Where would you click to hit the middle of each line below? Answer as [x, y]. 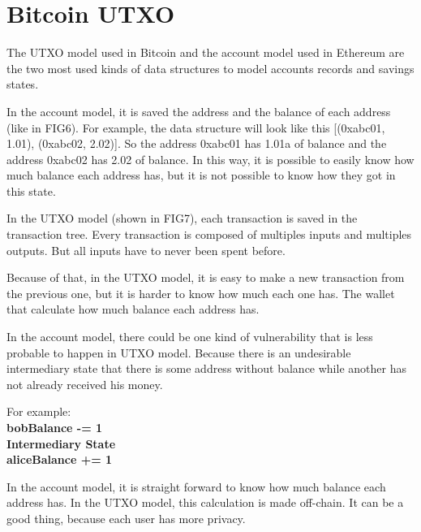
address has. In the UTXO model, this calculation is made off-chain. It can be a [205, 502]
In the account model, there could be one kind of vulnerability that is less [190, 337]
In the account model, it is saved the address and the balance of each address [199, 111]
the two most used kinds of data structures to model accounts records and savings [210, 68]
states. [23, 84]
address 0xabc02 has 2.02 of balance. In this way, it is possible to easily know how [210, 159]
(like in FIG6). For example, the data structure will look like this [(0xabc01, [196, 127]
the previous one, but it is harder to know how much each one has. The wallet [201, 293]
